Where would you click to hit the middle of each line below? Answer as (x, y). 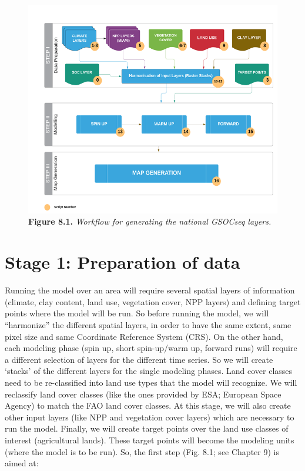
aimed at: (22, 463)
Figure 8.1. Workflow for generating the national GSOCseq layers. (150, 221)
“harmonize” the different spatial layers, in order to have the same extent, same (148, 324)
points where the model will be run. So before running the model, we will (137, 313)
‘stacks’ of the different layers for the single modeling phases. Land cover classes (149, 371)
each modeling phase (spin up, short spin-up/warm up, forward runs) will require (151, 348)
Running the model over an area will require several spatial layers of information (150, 290)
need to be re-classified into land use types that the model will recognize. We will (151, 382)
